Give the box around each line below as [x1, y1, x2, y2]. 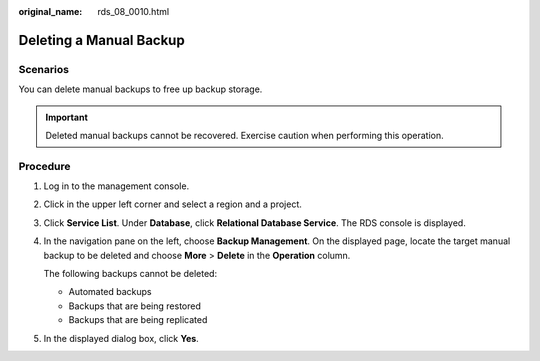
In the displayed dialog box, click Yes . [43, 332, 199, 344]
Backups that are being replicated [68, 314, 208, 326]
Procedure [18, 159, 71, 173]
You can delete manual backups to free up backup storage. [18, 83, 263, 95]
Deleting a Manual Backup [18, 31, 185, 49]
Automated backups [68, 286, 152, 298]
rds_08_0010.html [97, 6, 170, 17]
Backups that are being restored [68, 300, 202, 312]
